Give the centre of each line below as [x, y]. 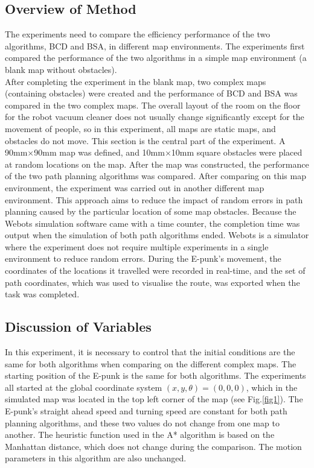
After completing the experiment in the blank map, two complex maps [136, 81]
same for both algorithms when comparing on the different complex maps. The [151, 363]
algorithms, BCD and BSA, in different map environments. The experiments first [155, 46]
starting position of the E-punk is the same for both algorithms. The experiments [155, 375]
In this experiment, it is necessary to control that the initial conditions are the [150, 352]
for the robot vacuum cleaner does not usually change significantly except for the [155, 117]
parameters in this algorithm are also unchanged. [96, 458]
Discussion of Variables [78, 327]
